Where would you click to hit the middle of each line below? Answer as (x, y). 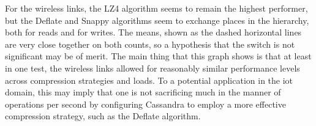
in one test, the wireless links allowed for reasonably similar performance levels (152, 68)
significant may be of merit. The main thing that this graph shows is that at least (158, 56)
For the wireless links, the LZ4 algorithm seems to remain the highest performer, (156, 8)
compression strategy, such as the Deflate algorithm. (103, 116)
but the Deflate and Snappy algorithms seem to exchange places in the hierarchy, (157, 20)
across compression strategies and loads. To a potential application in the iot (149, 80)
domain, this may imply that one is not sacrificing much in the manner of (143, 92)
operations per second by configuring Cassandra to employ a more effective (145, 104)
